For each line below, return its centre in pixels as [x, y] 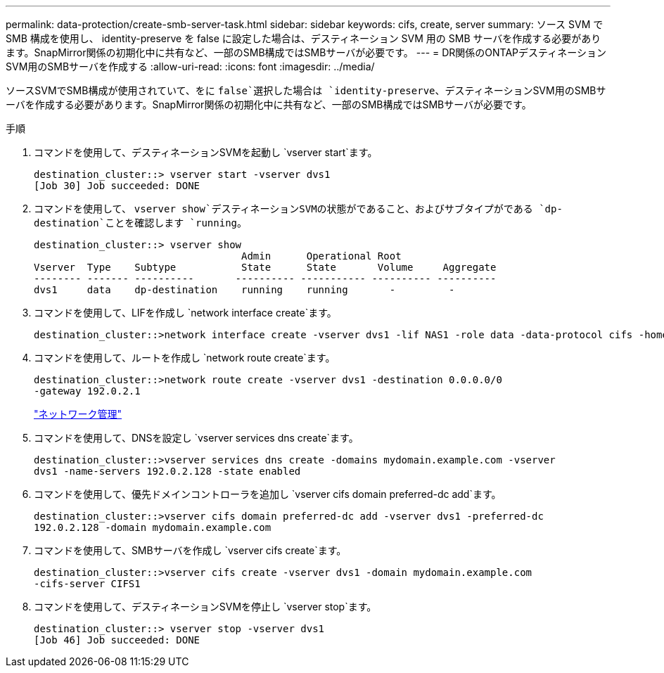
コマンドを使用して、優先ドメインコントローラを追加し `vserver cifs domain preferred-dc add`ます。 [268, 494]
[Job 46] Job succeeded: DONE [117, 640]
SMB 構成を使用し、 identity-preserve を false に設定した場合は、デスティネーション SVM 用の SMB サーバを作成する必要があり [304, 38]
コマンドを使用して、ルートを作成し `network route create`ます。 [185, 358]
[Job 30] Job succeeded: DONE [117, 186]
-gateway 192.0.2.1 [87, 391]
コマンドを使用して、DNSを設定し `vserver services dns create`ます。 [196, 438]
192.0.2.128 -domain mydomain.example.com [153, 527]
